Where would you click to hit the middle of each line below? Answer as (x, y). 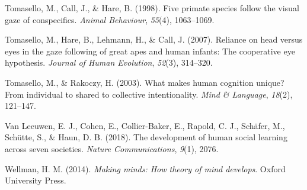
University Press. (36, 180)
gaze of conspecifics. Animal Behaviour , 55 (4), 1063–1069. (110, 19)
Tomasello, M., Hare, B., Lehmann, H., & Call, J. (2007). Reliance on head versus (154, 39)
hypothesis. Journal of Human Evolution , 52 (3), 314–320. (109, 62)
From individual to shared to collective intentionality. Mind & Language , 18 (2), (149, 94)
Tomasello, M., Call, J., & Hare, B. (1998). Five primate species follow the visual (152, 8)
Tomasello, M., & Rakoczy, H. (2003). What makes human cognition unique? (145, 82)
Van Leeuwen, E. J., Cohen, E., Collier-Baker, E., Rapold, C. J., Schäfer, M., (145, 125)
